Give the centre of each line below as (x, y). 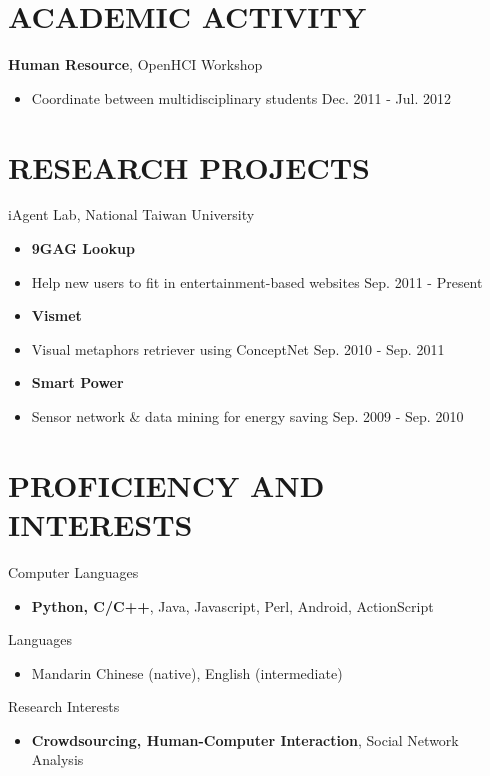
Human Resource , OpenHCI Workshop (135, 64)
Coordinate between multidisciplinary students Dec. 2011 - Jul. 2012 (241, 97)
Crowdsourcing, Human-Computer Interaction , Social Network (245, 739)
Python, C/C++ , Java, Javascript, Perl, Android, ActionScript (232, 605)
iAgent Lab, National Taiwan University (131, 214)
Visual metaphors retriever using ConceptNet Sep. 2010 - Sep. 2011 (238, 348)
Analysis (57, 759)
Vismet (56, 315)
